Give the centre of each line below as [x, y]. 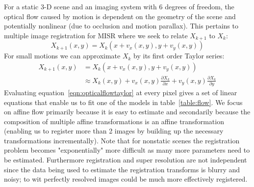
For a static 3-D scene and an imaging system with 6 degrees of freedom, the [119, 6]
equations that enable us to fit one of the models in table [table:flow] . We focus [123, 102]
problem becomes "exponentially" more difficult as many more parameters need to [127, 150]
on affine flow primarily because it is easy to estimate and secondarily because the [127, 112]
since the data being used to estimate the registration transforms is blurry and [122, 169]
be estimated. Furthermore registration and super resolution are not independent [126, 160]
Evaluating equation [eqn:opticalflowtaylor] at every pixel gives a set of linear [121, 92]
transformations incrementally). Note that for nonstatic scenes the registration [122, 140]
